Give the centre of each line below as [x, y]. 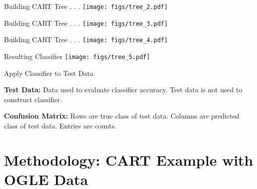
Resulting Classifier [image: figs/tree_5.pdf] [77, 56]
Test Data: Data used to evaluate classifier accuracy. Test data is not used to [123, 90]
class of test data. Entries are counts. [60, 126]
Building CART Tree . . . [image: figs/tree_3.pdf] [86, 23]
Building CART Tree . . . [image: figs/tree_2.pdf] [86, 6]
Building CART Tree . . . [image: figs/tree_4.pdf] [86, 39]
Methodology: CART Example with [129, 159]
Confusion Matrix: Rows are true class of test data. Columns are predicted [122, 116]
